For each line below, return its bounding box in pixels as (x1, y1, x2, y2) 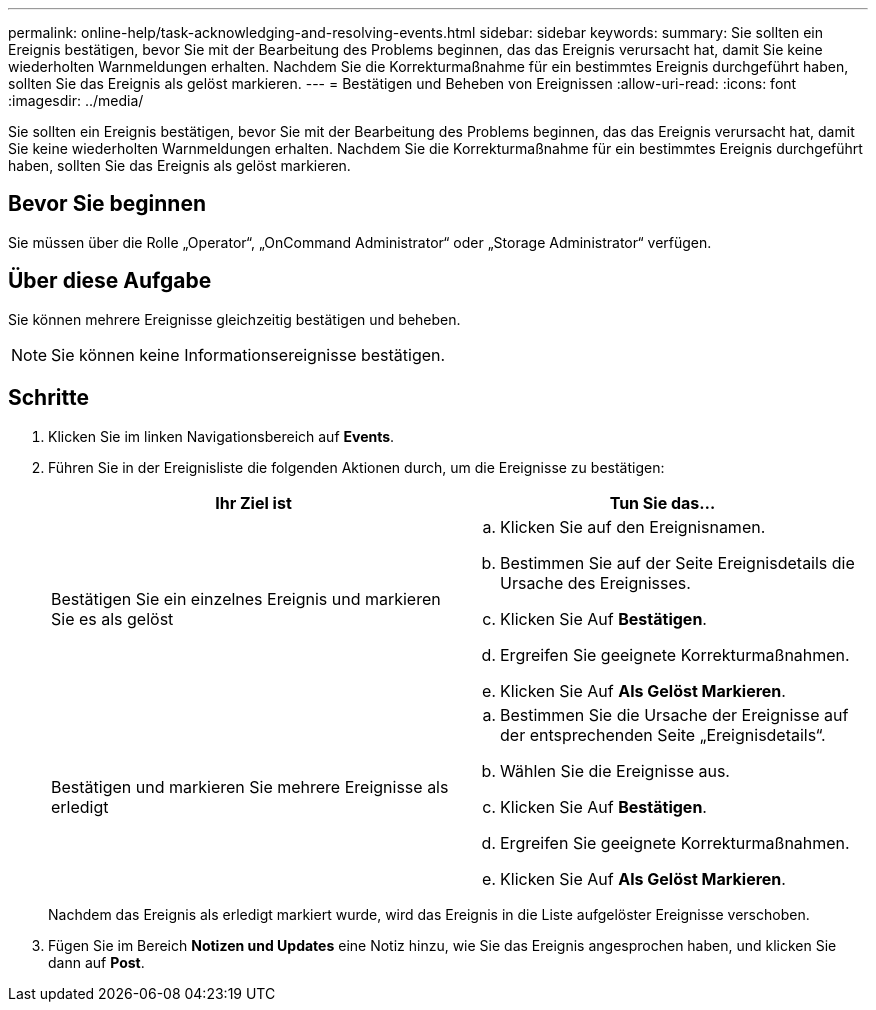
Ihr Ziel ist (215, 492, 292, 513)
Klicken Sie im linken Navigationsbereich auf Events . (48, 427, 395, 445)
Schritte (8, 385, 89, 411)
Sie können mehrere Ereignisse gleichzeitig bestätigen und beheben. (8, 310, 461, 328)
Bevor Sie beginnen (8, 191, 207, 217)
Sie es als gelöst (51, 608, 174, 629)
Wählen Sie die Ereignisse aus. (500, 760, 730, 781)
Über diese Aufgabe (8, 268, 212, 294)
